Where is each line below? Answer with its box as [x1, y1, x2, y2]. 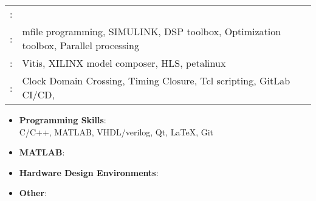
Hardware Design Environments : [19, 166, 159, 179]
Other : [19, 186, 47, 199]
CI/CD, [22, 87, 55, 101]
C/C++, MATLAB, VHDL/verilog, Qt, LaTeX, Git [19, 125, 214, 138]
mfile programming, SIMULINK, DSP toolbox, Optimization [22, 24, 281, 38]
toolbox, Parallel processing [22, 38, 139, 52]
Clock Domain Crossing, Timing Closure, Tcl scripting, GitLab [22, 73, 290, 87]
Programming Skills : [19, 114, 106, 126]
